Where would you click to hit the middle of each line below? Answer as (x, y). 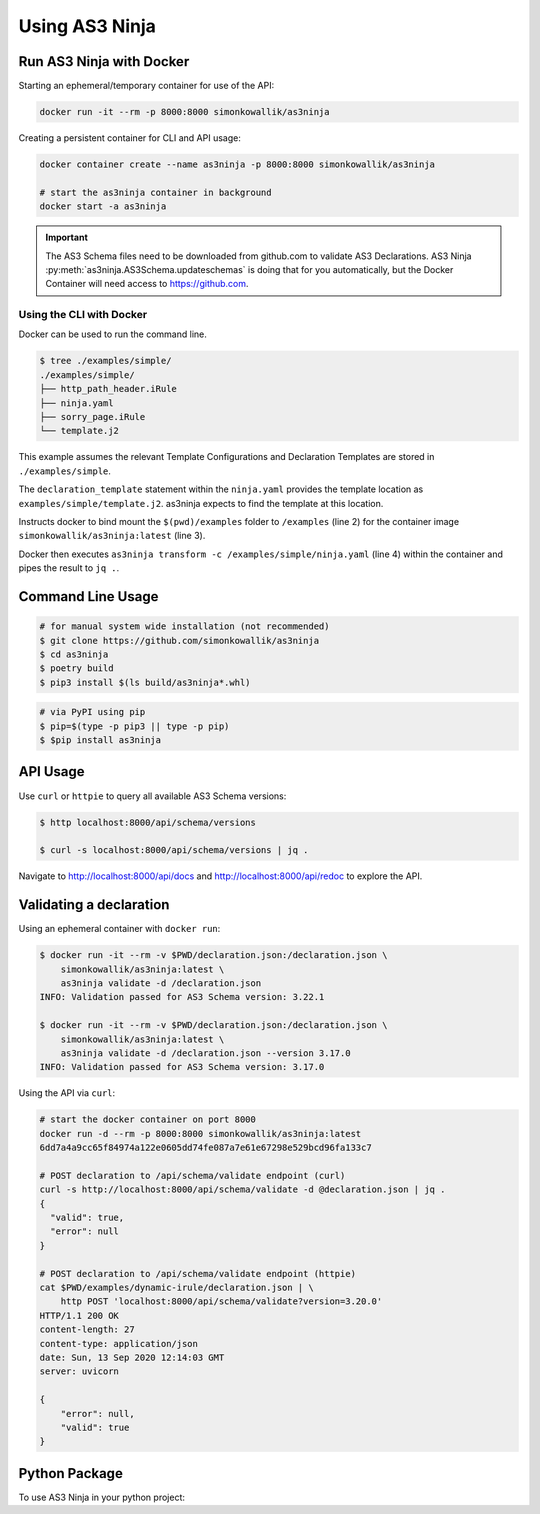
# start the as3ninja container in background (155, 192)
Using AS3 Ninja (87, 26)
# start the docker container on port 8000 (148, 1119)
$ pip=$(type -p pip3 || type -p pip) (134, 726)
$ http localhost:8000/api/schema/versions (148, 822)
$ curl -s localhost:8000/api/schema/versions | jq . (174, 850)
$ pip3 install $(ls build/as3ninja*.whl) (145, 682)
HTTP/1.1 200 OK (79, 1315)
